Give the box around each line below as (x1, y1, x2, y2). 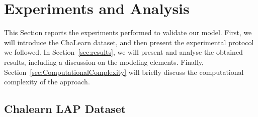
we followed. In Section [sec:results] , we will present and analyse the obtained (4, 47, 243, 57)
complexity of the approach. (4, 76, 90, 87)
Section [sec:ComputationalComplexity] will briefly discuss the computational (4, 66, 244, 77)
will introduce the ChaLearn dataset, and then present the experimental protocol (4, 37, 254, 47)
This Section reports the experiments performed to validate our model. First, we (4, 27, 252, 38)
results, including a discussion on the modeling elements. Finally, (4, 56, 204, 67)
